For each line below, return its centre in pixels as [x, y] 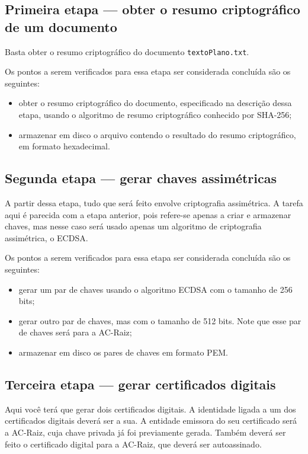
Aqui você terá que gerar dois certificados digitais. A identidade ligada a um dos [150, 409]
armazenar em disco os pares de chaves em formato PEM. [123, 352]
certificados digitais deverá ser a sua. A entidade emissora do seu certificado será [151, 421]
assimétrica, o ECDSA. [46, 237]
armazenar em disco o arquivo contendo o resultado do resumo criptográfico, [157, 134]
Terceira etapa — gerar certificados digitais [140, 384]
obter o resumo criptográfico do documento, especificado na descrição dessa [155, 103]
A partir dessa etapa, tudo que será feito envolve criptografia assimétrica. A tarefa [154, 203]
